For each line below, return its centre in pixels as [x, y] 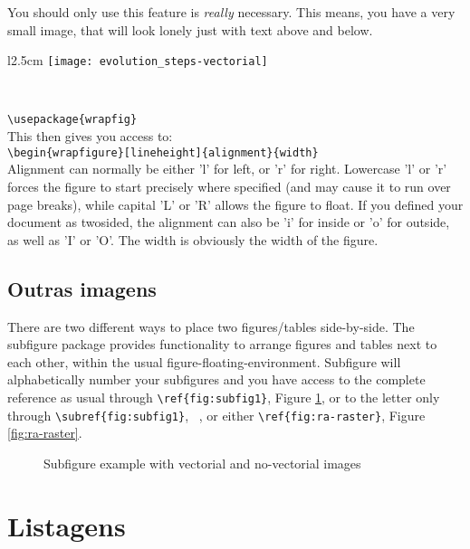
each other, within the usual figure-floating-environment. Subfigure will [204, 361]
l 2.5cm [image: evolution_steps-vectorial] [138, 60]
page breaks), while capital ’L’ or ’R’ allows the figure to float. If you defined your [235, 204]
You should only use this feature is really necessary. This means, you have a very [231, 12]
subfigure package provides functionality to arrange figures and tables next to [222, 344]
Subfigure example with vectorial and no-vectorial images [202, 463]
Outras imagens [82, 288]
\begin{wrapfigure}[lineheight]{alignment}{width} [163, 152]
